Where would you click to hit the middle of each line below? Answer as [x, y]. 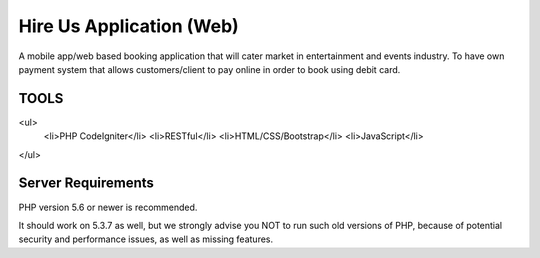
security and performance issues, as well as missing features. [146, 239]
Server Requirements [86, 183]
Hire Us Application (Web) [128, 26]
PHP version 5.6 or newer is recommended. [108, 207]
